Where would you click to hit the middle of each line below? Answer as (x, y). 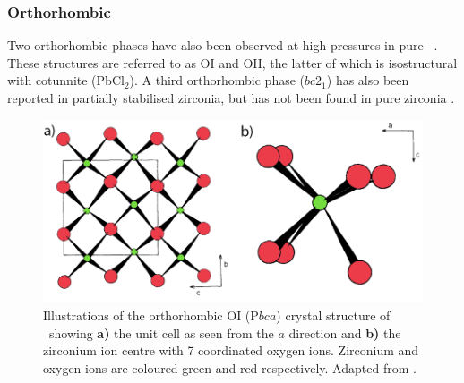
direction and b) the (345, 332)
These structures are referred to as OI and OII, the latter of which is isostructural (232, 62)
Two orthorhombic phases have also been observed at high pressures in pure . (223, 45)
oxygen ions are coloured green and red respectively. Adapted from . (230, 367)
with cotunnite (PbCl (66, 80)
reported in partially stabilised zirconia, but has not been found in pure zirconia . (231, 98)
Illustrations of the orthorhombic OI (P (151, 315)
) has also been (368, 80)
